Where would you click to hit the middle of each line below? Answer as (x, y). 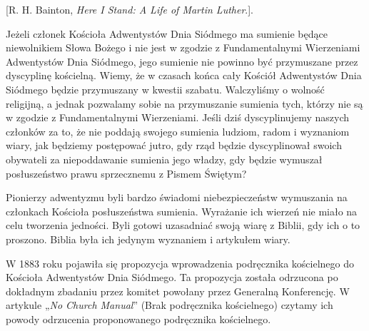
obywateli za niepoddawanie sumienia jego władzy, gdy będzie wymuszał (164, 159)
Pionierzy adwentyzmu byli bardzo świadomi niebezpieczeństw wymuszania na (177, 197)
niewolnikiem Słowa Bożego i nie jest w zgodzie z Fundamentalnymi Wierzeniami (183, 47)
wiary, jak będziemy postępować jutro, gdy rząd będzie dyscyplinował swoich (174, 145)
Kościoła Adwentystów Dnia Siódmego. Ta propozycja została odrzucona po (172, 277)
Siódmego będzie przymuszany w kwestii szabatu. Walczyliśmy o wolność (165, 89)
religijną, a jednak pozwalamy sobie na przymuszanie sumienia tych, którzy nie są (184, 103)
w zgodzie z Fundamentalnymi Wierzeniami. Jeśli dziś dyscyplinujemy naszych (177, 117)
